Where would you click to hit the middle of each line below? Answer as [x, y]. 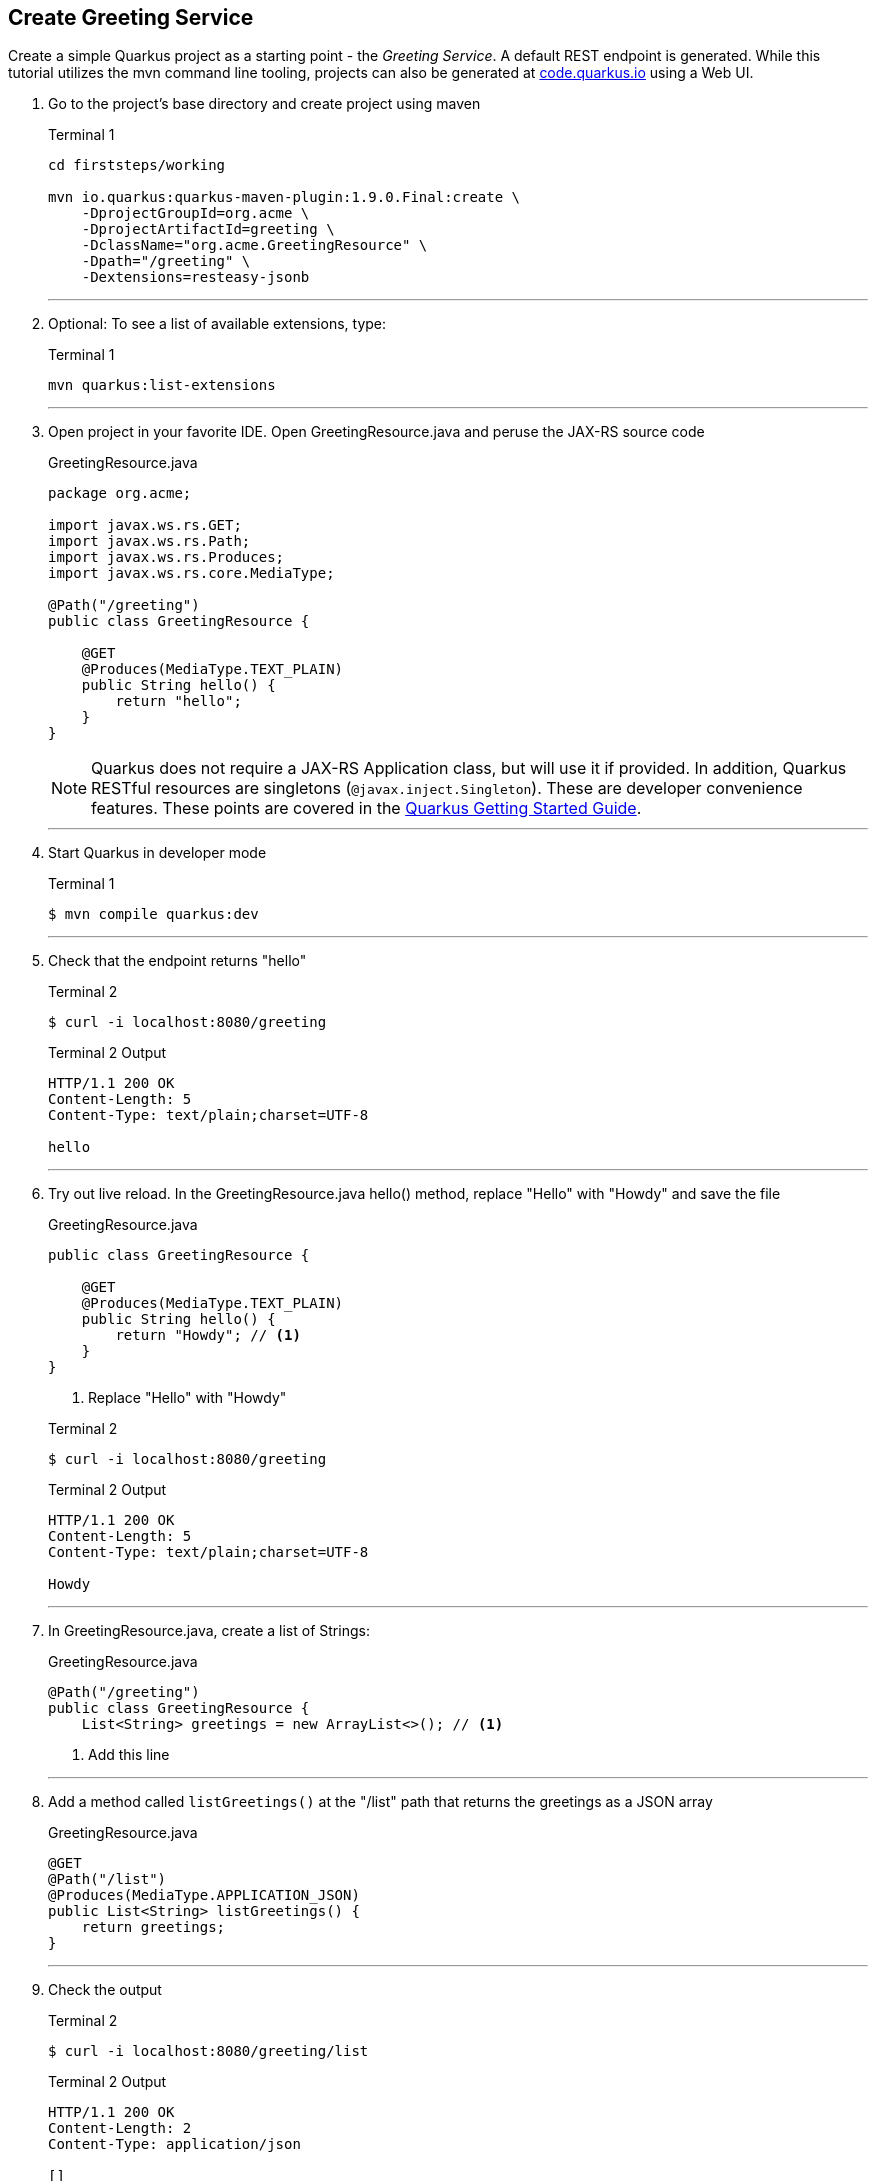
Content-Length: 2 [120, 2128]
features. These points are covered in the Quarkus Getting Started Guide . [366, 808]
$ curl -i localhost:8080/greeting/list [208, 2051]
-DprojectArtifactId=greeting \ [208, 229]
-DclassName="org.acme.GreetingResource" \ [254, 245]
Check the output [105, 1990]
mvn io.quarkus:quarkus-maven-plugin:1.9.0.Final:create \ [284, 197]
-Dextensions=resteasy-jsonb [195, 277]
